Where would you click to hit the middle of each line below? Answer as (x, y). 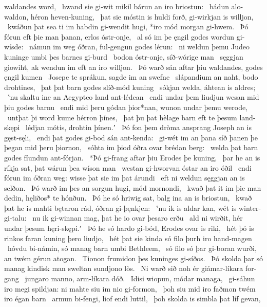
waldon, (16, 16)
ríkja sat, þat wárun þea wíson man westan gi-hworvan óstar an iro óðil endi (128, 167)
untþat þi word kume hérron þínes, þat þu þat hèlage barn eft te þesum (122, 117)
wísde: (14, 47)
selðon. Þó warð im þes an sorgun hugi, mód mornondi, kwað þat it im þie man (133, 187)
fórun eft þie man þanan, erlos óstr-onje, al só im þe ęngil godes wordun (119, 36)
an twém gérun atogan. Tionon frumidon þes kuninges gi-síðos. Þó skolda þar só (133, 258)
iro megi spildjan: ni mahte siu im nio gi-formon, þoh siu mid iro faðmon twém (130, 288)
